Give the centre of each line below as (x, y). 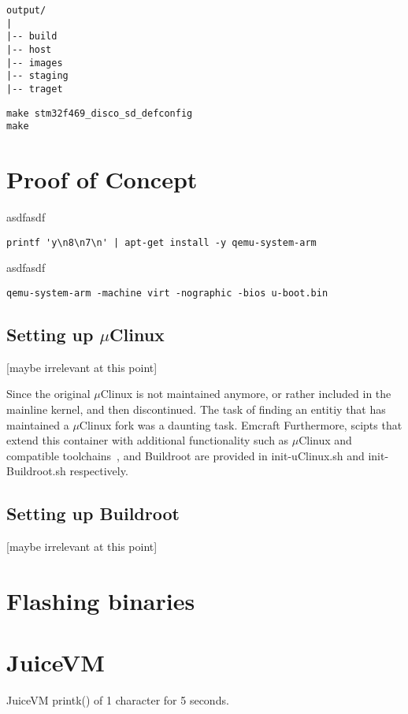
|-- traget (35, 89)
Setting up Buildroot (93, 513)
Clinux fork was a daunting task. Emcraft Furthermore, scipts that (241, 424)
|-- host (29, 49)
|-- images (35, 63)
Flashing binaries (101, 600)
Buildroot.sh (36, 471)
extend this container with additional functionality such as (148, 440)
